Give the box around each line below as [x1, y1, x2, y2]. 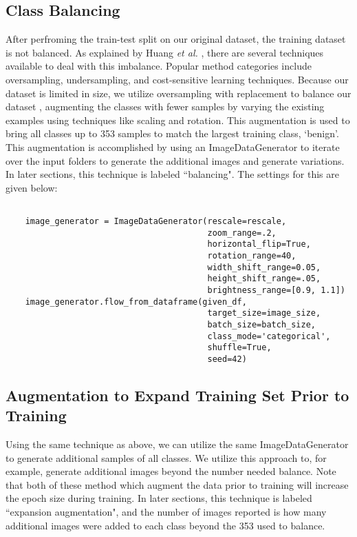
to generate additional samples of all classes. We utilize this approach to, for [6, 450, 327, 465]
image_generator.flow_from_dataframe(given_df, [25, 296, 247, 307]
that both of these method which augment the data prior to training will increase [6, 477, 349, 492]
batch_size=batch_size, [207, 319, 316, 330]
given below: [6, 180, 58, 194]
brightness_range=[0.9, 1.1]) [207, 285, 345, 295]
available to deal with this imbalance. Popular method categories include [6, 59, 312, 73]
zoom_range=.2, [207, 227, 277, 238]
